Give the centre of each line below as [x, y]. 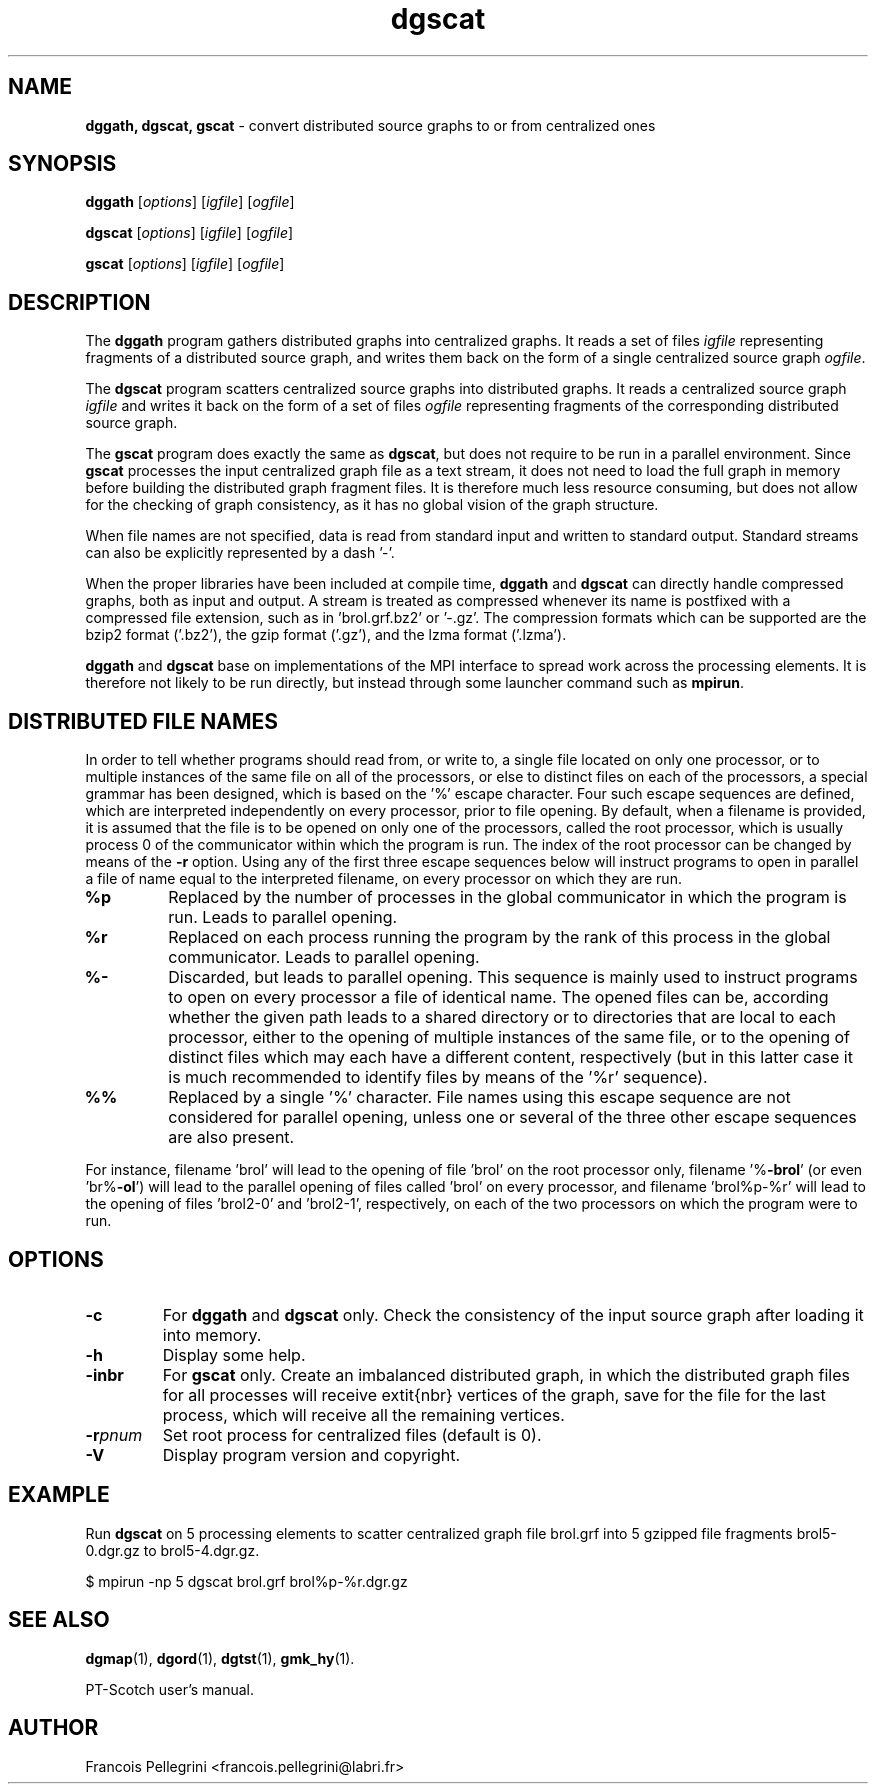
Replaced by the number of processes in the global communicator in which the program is [507, 897]
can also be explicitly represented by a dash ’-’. [240, 553]
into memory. [212, 1334]
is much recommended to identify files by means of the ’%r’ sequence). [438, 1077]
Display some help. [234, 1354]
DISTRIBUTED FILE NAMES [143, 721]
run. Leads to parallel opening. [283, 917]
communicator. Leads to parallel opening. [324, 957]
